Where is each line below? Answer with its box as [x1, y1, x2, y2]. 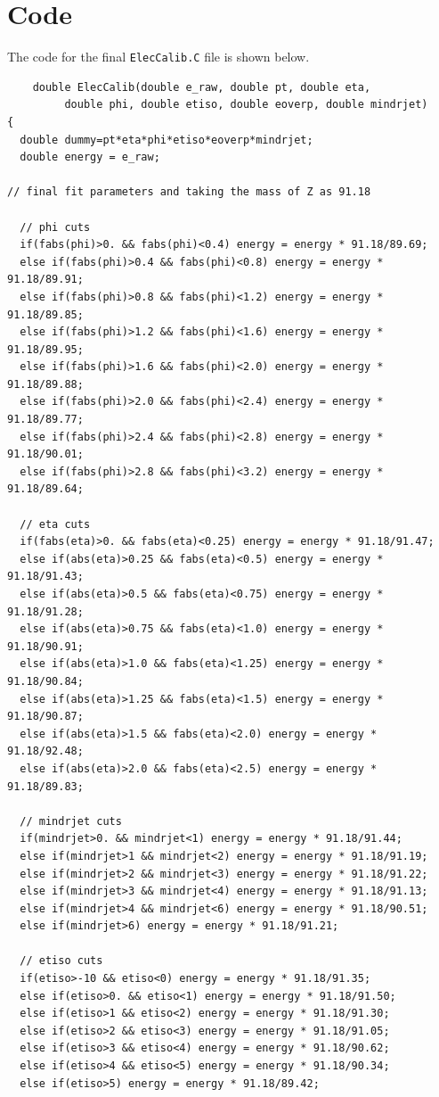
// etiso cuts [20, 954, 103, 968]
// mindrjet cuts [20, 814, 122, 828]
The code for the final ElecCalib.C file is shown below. [7, 47, 310, 66]
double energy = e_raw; [20, 151, 160, 164]
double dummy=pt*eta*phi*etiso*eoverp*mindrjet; [20, 133, 313, 146]
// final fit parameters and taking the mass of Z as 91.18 [7, 186, 371, 199]
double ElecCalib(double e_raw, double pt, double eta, [32, 80, 371, 94]
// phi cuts [20, 220, 91, 234]
